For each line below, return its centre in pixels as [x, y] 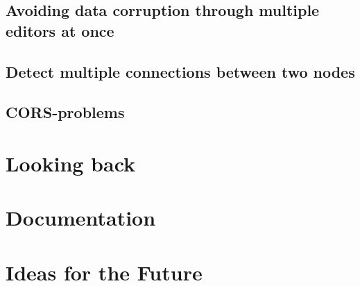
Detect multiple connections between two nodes [180, 71]
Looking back [71, 163]
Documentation [81, 218]
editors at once [60, 30]
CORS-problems [65, 112]
